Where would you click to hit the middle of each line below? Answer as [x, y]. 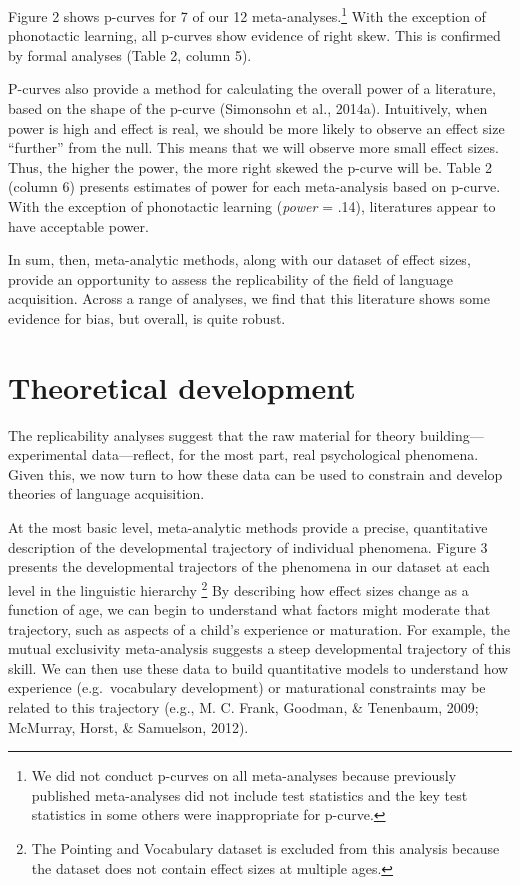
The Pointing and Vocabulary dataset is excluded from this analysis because [265, 848]
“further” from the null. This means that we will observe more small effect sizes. [253, 147]
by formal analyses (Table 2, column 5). [130, 54]
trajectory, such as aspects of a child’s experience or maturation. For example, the [259, 628]
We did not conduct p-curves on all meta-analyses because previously [244, 775]
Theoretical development [182, 386]
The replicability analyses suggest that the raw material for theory [212, 434]
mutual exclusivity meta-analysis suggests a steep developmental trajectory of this [259, 648]
